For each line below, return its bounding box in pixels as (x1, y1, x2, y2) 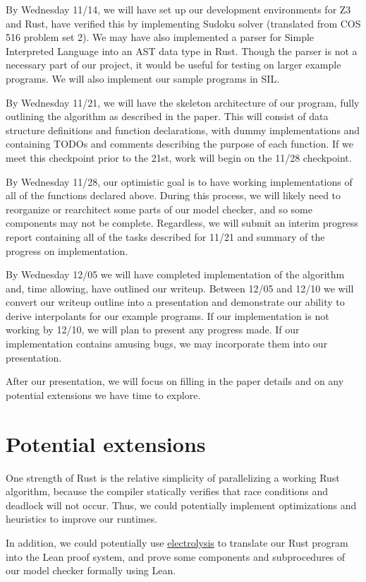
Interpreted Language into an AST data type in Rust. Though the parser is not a (6, 43, 358, 58)
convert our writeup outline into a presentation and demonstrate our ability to (6, 295, 345, 309)
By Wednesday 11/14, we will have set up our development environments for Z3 (6, 2, 351, 16)
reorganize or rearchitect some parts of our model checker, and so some (6, 201, 312, 216)
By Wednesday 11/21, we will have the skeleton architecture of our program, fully (6, 95, 360, 109)
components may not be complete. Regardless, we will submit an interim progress (6, 215, 358, 230)
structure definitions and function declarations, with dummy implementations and (6, 122, 360, 137)
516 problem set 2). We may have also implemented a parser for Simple (6, 30, 315, 44)
